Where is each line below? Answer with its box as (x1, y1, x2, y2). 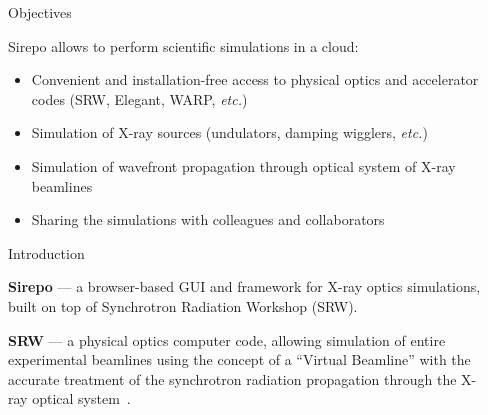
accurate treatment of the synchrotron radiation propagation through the (8, 368, 457, 389)
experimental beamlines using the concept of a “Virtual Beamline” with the (8, 349, 471, 370)
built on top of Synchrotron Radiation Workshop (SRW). (8, 295, 358, 316)
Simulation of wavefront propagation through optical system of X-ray (31, 155, 456, 176)
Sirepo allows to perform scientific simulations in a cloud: (8, 35, 359, 56)
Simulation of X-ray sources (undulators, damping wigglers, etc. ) (31, 122, 428, 143)
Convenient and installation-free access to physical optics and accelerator (31, 69, 479, 90)
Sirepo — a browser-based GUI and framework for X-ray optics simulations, (8, 276, 481, 297)
